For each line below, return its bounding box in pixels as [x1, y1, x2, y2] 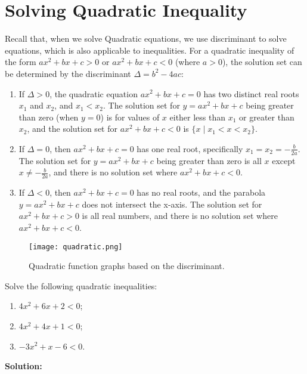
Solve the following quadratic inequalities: [5, 279, 157, 292]
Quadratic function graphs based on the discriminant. [29, 259, 225, 272]
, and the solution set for [27, 122, 117, 135]
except [272, 154, 296, 166]
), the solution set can [222, 55, 302, 68]
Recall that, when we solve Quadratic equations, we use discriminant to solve [5, 32, 287, 45]
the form [5, 55, 36, 68]
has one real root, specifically [137, 142, 243, 154]
